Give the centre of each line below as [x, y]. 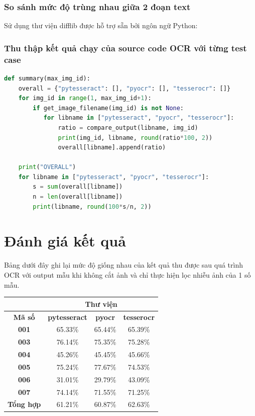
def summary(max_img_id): [47, 78]
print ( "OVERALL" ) [47, 167]
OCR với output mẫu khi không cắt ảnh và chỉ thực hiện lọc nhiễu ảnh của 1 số [127, 274]
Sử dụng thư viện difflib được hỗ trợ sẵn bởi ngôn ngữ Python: [101, 25]
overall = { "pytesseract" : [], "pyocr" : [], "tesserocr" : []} [124, 88]
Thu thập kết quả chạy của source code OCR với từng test [125, 48]
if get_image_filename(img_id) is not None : [108, 108]
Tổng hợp [24, 404]
